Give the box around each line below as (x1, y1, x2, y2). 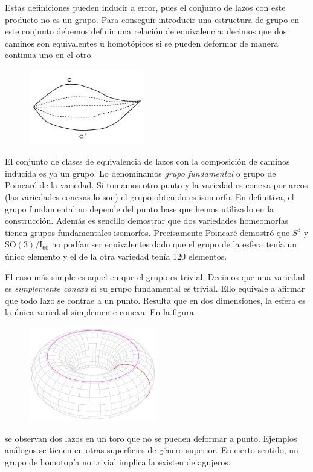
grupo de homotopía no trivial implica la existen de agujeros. (5, 455, 231, 468)
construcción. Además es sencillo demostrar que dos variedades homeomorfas (5, 214, 289, 227)
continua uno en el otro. (5, 48, 94, 61)
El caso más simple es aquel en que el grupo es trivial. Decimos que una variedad (5, 270, 305, 283)
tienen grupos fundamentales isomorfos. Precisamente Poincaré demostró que (5, 226, 290, 238)
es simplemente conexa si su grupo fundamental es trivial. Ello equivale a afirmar (5, 282, 305, 295)
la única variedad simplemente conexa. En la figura (5, 306, 194, 318)
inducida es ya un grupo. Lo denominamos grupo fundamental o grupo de (5, 166, 276, 179)
